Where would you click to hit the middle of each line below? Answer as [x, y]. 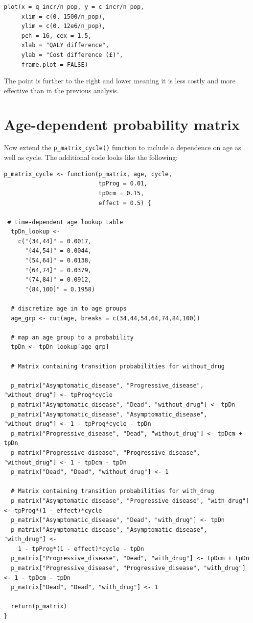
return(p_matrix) [39, 607]
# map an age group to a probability [72, 337]
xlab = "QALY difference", [65, 45]
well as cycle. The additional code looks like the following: [91, 157]
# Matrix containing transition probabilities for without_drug [118, 366]
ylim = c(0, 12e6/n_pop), [63, 26]
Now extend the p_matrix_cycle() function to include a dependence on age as [123, 147]
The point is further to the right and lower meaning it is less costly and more [120, 81]
